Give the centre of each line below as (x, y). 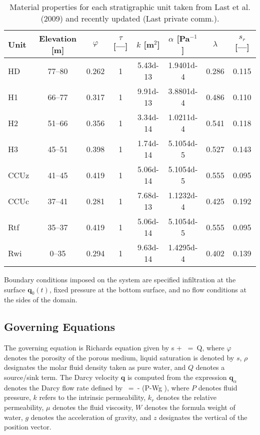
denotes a (210, 367)
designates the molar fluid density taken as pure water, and (95, 367)
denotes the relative (186, 397)
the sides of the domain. (41, 300)
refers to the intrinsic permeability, (92, 397)
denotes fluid (218, 387)
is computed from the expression (177, 377)
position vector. (28, 427)
